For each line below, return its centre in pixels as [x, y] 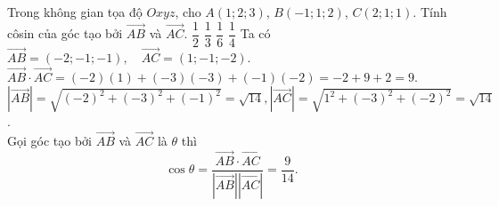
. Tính [430, 12]
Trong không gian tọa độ [75, 12]
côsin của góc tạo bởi [65, 33]
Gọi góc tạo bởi [49, 141]
